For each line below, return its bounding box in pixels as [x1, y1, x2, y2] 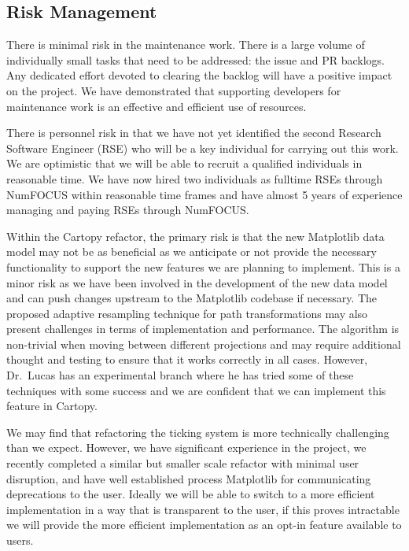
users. [6, 532, 34, 549]
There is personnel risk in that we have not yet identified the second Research [6, 124, 381, 141]
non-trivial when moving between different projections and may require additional [6, 335, 401, 352]
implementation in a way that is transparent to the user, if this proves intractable [6, 501, 400, 517]
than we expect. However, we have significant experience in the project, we [6, 439, 367, 456]
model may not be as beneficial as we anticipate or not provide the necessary [6, 243, 377, 260]
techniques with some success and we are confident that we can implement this [6, 382, 386, 398]
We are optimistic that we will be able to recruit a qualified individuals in [6, 155, 363, 172]
